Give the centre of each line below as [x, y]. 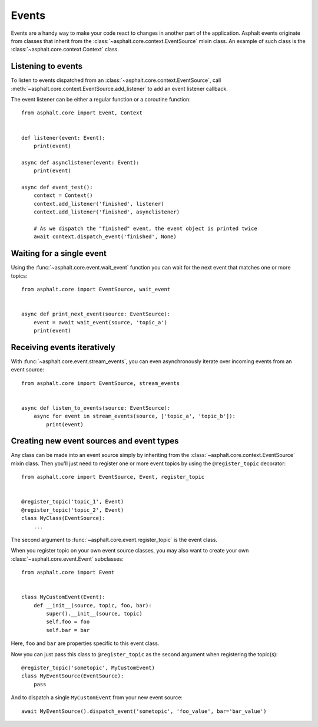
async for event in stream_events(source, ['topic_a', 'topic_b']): [134, 416]
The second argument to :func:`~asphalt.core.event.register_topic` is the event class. [114, 540]
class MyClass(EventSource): [63, 518]
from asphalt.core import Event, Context [82, 113]
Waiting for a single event [59, 254]
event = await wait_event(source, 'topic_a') [100, 322]
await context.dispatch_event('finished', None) [105, 237]
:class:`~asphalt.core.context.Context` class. [65, 50]
